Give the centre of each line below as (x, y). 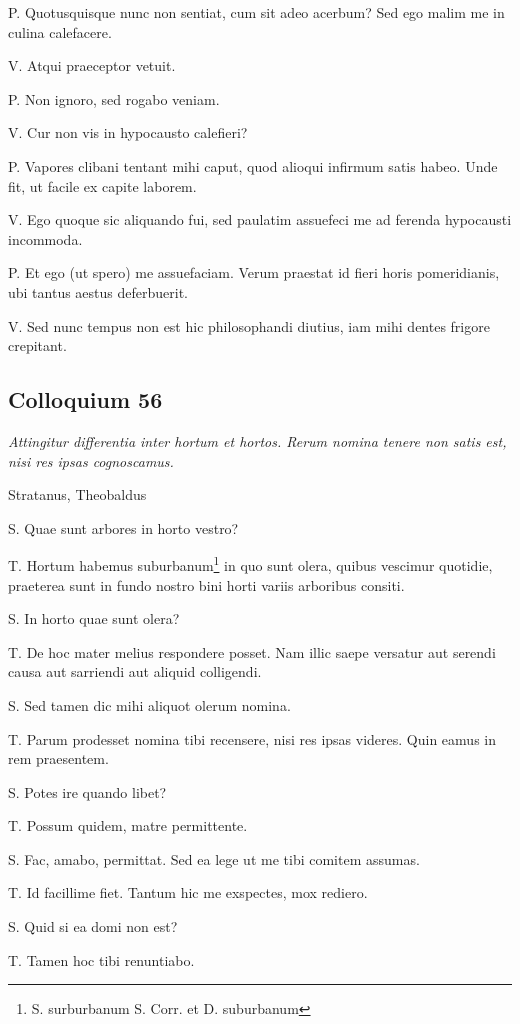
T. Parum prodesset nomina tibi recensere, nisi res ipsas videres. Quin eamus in (252, 738)
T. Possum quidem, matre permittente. (128, 825)
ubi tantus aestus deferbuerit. (98, 291)
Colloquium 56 (85, 399)
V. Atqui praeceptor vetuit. (92, 65)
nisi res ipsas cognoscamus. (91, 460)
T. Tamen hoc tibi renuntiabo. (101, 959)
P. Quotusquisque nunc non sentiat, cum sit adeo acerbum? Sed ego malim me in (256, 12)
